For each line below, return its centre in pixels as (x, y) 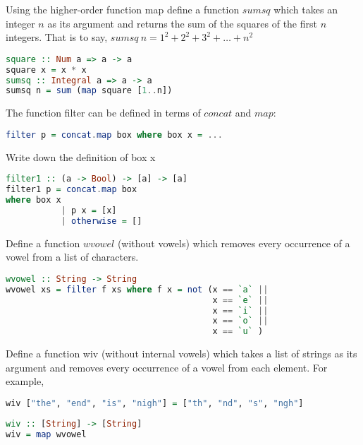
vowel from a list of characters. (72, 257)
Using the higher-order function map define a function (123, 9)
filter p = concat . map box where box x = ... (114, 135)
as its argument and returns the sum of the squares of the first (182, 23)
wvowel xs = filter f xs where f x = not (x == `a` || (137, 289)
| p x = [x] (89, 210)
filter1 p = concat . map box (72, 190)
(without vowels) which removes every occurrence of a (234, 243)
